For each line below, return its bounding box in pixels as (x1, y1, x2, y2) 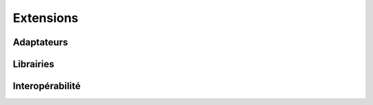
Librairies (12, 58, 55, 70)
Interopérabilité (12, 80, 81, 92)
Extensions (12, 10, 79, 25)
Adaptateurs (12, 36, 68, 48)
